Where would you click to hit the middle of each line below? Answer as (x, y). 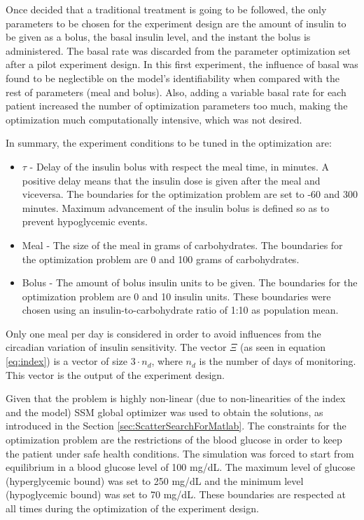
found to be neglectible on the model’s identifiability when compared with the (173, 78)
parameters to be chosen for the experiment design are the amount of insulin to (176, 23)
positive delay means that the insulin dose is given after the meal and (171, 180)
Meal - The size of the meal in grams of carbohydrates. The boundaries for (182, 245)
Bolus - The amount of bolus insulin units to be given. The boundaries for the (190, 282)
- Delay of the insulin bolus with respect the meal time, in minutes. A (180, 166)
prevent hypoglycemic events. (85, 221)
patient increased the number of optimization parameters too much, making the (177, 106)
